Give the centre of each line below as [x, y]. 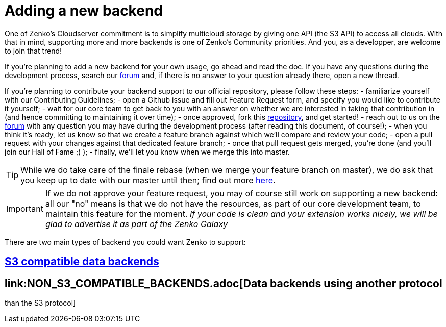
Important [25, 208]
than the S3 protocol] [40, 303]
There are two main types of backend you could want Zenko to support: [125, 242]
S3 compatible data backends [82, 262]
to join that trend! [33, 51]
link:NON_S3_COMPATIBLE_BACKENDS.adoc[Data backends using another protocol [224, 283]
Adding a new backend [84, 11]
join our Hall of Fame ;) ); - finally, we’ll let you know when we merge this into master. [147, 152]
